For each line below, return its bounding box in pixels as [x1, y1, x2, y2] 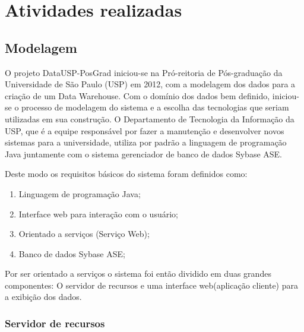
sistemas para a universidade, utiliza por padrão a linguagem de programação [5, 136, 287, 148]
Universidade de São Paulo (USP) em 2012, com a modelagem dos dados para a [5, 78, 296, 90]
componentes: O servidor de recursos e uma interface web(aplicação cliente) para [5, 279, 298, 291]
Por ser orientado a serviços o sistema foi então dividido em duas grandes [5, 267, 271, 280]
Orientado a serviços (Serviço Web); [18, 227, 150, 240]
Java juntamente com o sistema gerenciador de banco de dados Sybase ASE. [5, 147, 283, 160]
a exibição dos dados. [5, 290, 82, 303]
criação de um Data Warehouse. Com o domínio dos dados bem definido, [5, 89, 270, 102]
